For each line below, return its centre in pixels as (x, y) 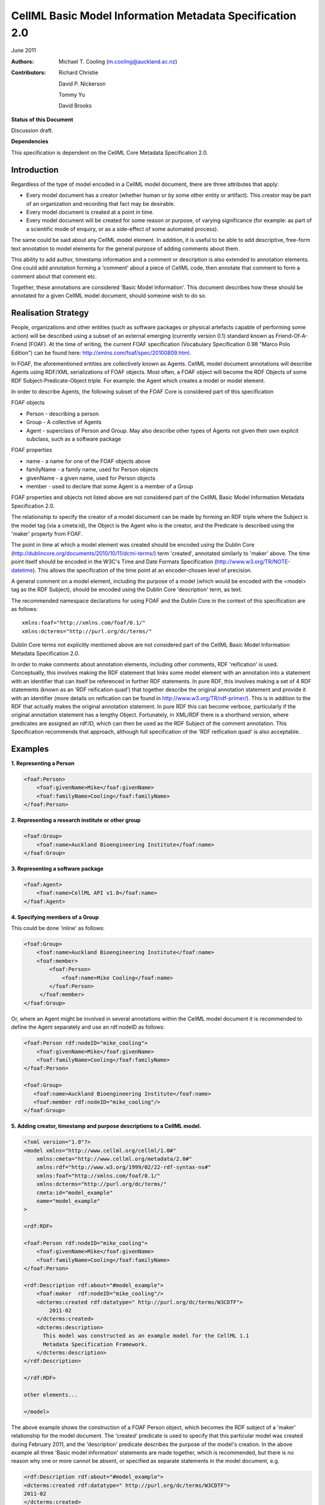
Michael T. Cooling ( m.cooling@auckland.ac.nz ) (118, 61)
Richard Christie (79, 73)
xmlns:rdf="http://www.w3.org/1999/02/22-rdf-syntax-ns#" (124, 1167)
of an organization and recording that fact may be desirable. (101, 203)
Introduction (35, 169)
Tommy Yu (72, 95)
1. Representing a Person (43, 763)
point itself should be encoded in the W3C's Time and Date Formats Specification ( (114, 562)
